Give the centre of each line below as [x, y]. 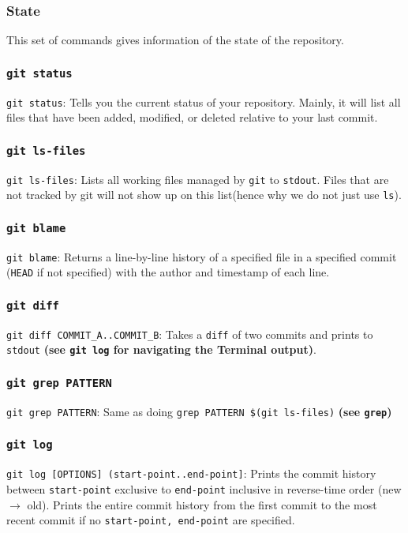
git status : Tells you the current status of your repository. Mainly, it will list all [204, 101]
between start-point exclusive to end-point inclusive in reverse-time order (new [204, 489]
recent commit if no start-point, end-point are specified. [151, 520]
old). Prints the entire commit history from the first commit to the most [202, 504]
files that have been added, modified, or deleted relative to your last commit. [192, 117]
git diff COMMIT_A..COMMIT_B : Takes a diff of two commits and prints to [190, 334]
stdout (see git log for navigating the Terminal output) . [161, 349]
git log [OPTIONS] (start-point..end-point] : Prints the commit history [191, 473]
